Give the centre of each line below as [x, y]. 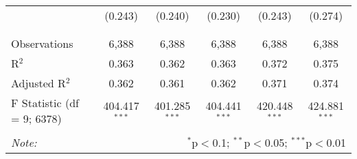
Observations [42, 43]
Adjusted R [38, 83]
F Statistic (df [45, 103]
